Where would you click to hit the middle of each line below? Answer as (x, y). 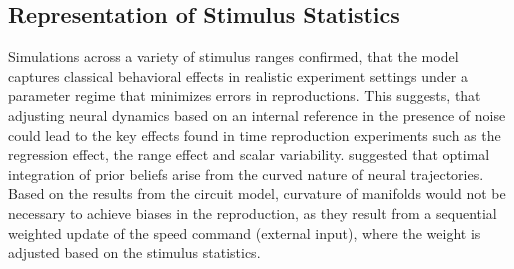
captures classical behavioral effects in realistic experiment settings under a (238, 75)
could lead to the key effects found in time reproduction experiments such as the (254, 134)
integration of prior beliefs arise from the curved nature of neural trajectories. (246, 173)
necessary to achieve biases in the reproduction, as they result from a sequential (252, 212)
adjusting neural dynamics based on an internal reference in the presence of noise (257, 114)
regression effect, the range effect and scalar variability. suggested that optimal (249, 154)
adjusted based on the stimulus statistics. (134, 252)
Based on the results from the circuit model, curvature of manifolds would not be (257, 193)
